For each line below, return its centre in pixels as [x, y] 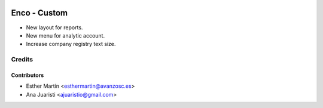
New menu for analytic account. [65, 35]
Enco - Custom [39, 13]
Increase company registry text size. [71, 44]
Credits [22, 60]
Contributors [28, 75]
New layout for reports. [54, 27]
